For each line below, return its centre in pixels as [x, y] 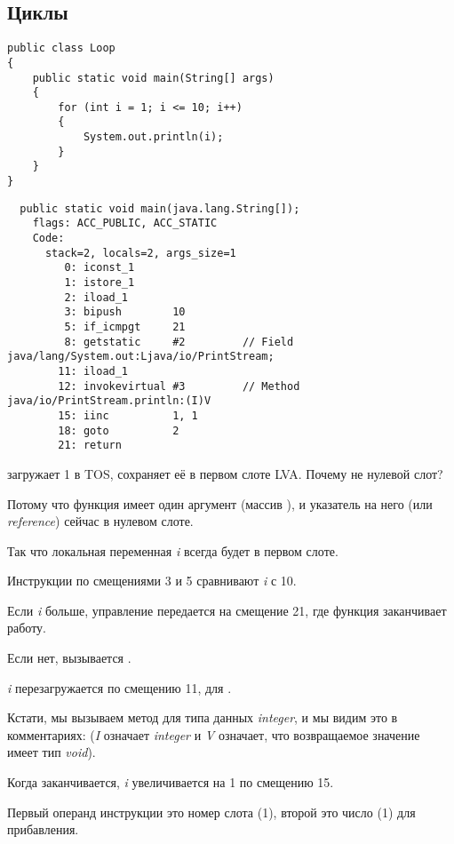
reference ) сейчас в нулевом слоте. [100, 521]
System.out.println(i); [153, 137]
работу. [27, 628]
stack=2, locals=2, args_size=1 [140, 253]
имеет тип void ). [52, 752]
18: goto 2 [119, 430]
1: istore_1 [100, 283]
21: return [90, 446]
